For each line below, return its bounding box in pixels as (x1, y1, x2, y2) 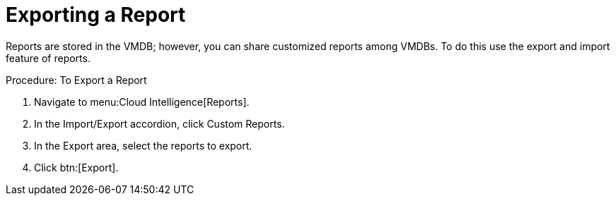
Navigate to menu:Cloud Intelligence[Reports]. (34, 95, 250, 108)
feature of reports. (6, 51, 91, 64)
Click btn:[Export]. (34, 161, 119, 173)
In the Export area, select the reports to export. (34, 139, 252, 152)
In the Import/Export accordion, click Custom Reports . (34, 117, 285, 130)
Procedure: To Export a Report (6, 73, 147, 86)
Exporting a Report (6, 3, 186, 27)
